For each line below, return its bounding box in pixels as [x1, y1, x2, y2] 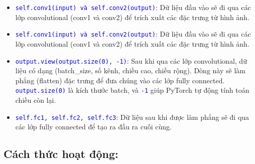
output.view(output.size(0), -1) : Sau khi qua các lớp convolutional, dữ [15, 55, 247, 66]
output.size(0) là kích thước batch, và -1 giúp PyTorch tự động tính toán [15, 85, 249, 95]
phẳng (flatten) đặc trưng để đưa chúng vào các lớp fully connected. [15, 75, 225, 85]
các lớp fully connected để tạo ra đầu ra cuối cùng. [15, 121, 172, 132]
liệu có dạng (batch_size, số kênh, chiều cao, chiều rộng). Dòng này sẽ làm [15, 65, 245, 76]
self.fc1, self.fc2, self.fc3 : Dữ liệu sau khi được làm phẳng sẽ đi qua [15, 111, 249, 122]
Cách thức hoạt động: [4, 146, 118, 161]
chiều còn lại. [15, 95, 56, 105]
